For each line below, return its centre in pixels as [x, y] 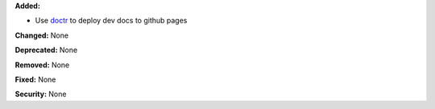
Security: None [41, 94]
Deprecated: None [46, 50]
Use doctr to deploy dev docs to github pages [111, 21]
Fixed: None [35, 79]
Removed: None [42, 65]
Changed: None [41, 35]
